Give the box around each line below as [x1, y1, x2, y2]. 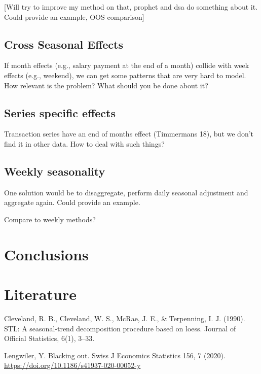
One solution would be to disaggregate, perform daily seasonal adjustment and [4, 187, 248, 197]
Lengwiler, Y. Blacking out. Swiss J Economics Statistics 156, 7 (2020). [4, 350, 226, 360]
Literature [4, 284, 77, 304]
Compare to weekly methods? [4, 214, 96, 224]
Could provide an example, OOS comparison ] [4, 11, 144, 22]
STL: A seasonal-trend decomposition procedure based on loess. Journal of [4, 323, 236, 333]
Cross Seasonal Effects [4, 36, 124, 52]
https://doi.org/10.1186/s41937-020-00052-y [4, 360, 141, 370]
